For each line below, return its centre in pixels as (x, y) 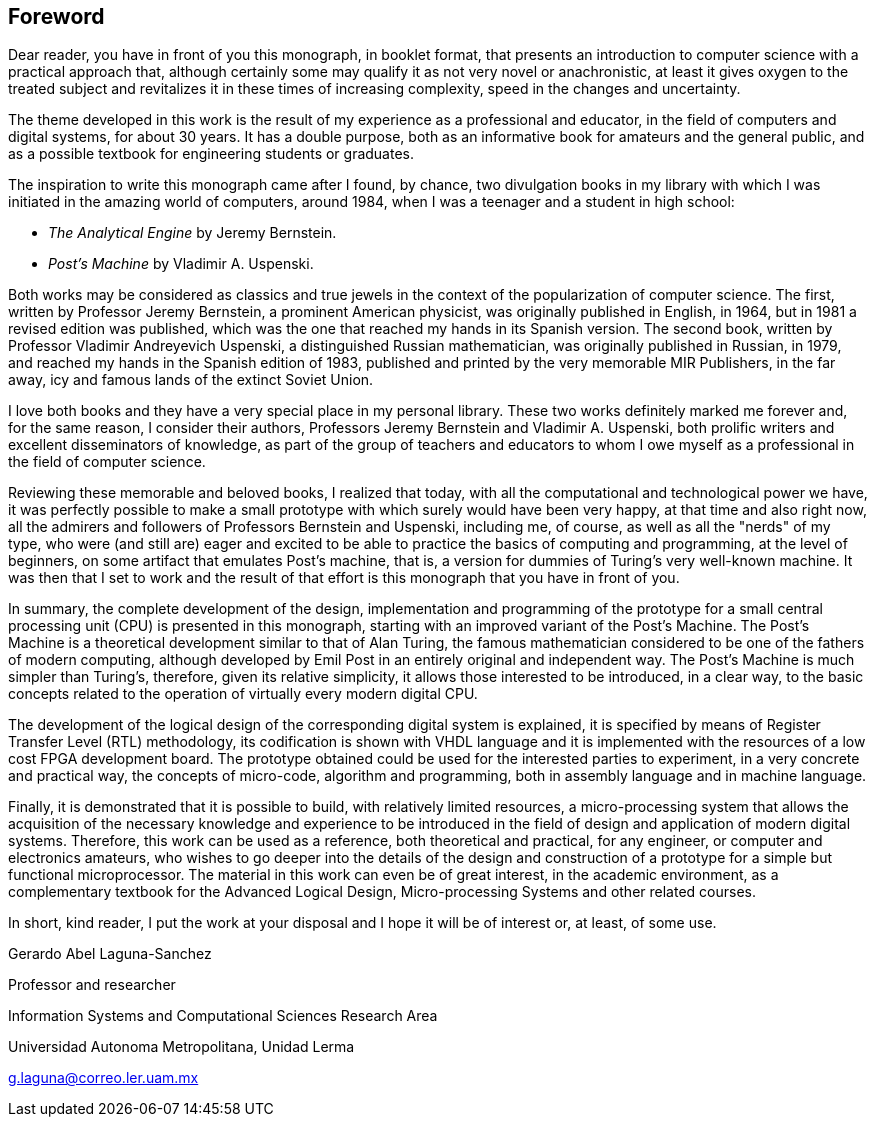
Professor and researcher (92, 985)
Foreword (56, 16)
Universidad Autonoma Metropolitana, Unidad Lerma (181, 1047)
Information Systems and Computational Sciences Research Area (223, 1016)
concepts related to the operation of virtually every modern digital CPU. (243, 694)
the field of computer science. (107, 462)
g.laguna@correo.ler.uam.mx (103, 1078)
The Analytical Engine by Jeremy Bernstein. (192, 233)
